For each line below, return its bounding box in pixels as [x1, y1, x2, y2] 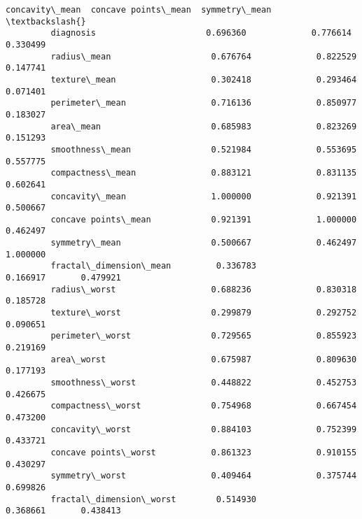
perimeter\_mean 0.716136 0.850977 [50, 98, 357, 108]
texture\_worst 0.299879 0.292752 [50, 308, 357, 318]
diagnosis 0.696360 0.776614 [50, 28, 351, 38]
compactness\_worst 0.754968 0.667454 [50, 401, 357, 411]
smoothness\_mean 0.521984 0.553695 [50, 144, 357, 155]
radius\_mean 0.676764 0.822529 [50, 51, 357, 62]
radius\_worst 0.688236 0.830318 [50, 284, 357, 294]
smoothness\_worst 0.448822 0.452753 [50, 378, 357, 388]
